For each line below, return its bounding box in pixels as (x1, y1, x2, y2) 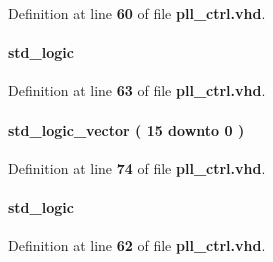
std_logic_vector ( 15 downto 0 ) (8, 119, 245, 140)
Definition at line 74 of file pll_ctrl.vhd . (8, 157, 266, 178)
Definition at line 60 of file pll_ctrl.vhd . (8, 3, 266, 23)
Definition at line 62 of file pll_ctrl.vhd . (8, 235, 266, 256)
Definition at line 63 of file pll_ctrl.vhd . (8, 80, 266, 101)
